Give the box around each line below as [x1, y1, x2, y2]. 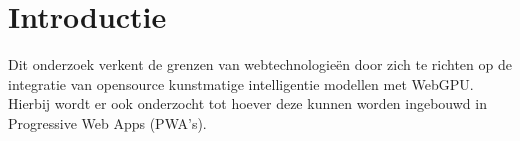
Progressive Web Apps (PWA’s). [8, 112, 207, 133]
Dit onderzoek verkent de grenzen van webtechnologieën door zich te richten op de [8, 54, 512, 75]
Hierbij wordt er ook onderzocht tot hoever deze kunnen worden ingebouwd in [8, 93, 487, 114]
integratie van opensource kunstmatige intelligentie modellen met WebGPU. [8, 73, 474, 94]
